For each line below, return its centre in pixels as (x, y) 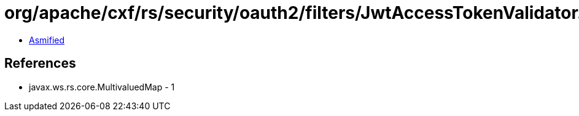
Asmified (47, 40)
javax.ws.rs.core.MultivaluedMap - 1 (102, 87)
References (40, 63)
